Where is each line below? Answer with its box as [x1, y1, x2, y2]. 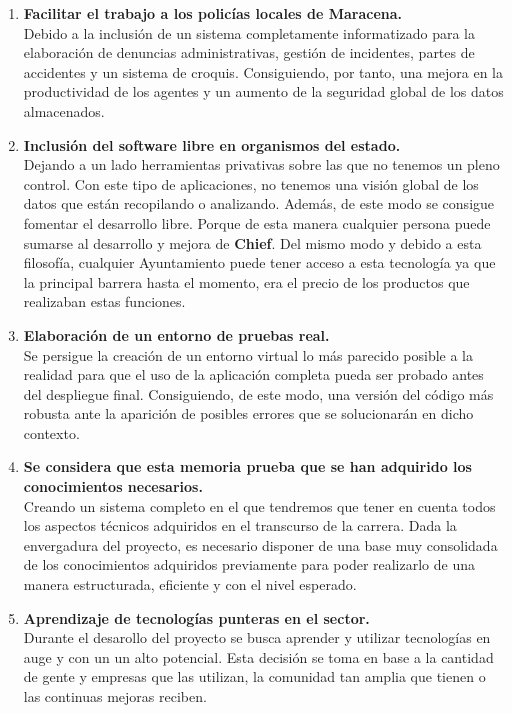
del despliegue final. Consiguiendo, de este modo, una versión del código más [23, 383, 494, 404]
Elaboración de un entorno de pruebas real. [23, 324, 330, 345]
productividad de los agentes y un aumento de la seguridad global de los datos [23, 81, 504, 102]
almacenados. [23, 100, 105, 121]
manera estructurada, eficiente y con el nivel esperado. [23, 574, 357, 595]
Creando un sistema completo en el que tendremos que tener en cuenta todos [23, 495, 496, 516]
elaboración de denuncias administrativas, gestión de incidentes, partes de [23, 42, 475, 63]
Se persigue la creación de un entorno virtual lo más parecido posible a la [23, 344, 473, 365]
